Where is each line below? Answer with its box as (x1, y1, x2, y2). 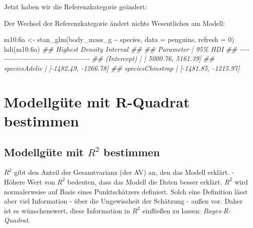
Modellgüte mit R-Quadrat (4, 91, 190, 111)
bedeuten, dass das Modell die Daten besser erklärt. (67, 176, 222, 187)
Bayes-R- (203, 205, 231, 215)
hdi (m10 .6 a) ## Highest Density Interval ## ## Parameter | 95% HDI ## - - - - (4, 43, 250, 54)
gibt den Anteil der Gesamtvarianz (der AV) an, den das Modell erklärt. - (14, 167, 234, 177)
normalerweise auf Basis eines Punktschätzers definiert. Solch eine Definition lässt (4, 186, 248, 196)
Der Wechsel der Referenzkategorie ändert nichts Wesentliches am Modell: (4, 18, 225, 28)
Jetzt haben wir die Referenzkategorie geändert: (4, 1, 147, 11)
